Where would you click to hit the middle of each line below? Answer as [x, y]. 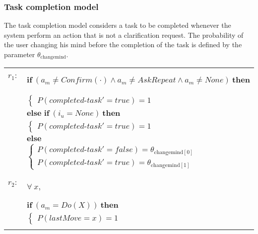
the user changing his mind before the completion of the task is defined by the [123, 44]
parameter [20, 54]
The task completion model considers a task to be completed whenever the [118, 25]
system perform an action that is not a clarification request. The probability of [124, 35]
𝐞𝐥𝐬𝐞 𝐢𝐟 [38, 114]
